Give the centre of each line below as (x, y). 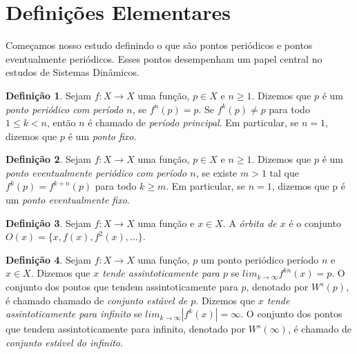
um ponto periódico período (260, 259)
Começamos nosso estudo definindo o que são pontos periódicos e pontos (159, 45)
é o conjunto (315, 223)
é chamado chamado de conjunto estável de (97, 300)
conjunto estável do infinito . (64, 342)
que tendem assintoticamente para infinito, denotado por (126, 329)
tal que (284, 172)
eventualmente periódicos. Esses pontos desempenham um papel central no (164, 58)
